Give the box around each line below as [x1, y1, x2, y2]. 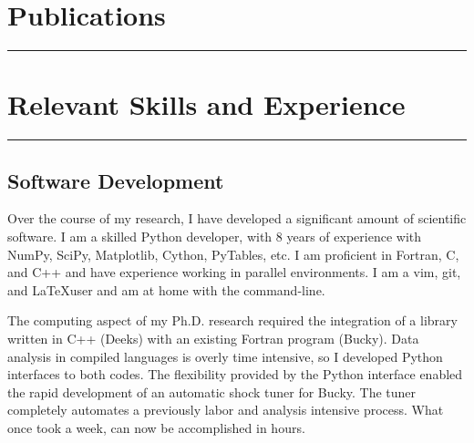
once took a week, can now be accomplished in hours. [7, 417, 305, 437]
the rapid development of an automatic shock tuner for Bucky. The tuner [7, 382, 417, 401]
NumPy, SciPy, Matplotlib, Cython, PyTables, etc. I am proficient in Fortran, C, [7, 244, 459, 263]
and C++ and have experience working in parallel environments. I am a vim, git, [7, 263, 461, 282]
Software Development [7, 166, 224, 194]
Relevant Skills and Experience [7, 86, 406, 123]
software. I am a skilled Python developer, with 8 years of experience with [7, 227, 422, 246]
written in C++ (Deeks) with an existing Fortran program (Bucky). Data [7, 329, 419, 348]
